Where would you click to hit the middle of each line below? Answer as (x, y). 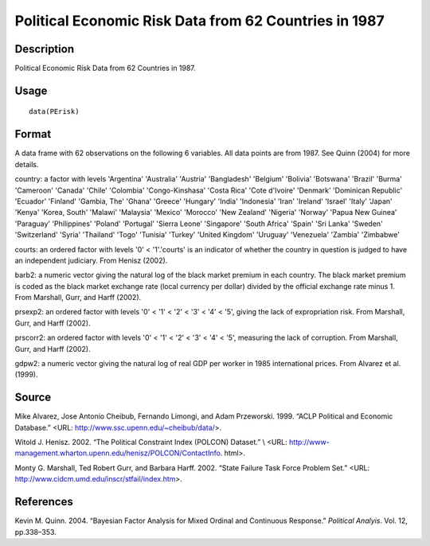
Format (33, 134)
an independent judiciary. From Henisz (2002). (91, 260)
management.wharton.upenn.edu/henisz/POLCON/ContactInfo (117, 453)
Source (33, 398)
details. (27, 164)
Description (45, 49)
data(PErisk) (54, 112)
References (44, 502)
